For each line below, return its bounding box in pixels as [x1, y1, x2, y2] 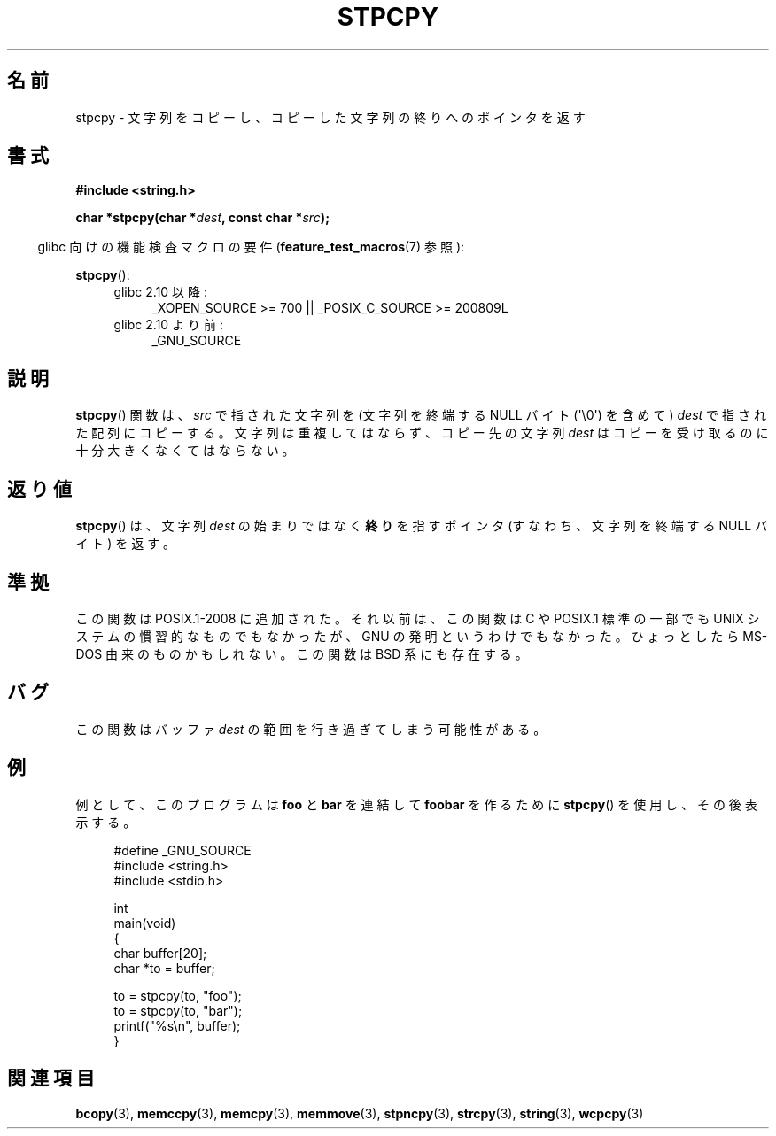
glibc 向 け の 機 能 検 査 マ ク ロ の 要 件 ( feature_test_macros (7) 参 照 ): [37, 239, 465, 255]
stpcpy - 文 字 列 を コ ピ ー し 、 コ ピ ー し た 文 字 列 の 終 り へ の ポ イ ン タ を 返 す [75, 109, 586, 125]
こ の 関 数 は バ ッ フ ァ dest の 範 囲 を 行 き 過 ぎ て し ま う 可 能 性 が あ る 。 [75, 721, 547, 737]
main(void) [113, 915, 176, 931]
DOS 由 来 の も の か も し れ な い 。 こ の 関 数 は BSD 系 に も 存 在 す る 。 [75, 645, 528, 661]
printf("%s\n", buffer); [113, 1017, 241, 1033]
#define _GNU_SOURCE [113, 842, 252, 858]
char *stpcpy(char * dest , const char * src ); [75, 210, 330, 226]
